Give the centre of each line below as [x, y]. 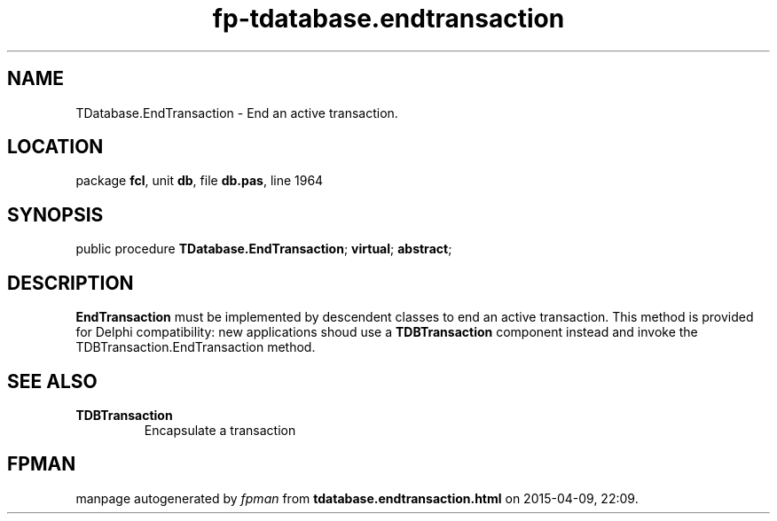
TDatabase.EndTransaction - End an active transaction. [237, 113]
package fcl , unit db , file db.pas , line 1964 [200, 181]
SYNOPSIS [55, 214]
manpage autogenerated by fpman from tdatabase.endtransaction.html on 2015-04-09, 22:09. [357, 498]
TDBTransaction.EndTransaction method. [196, 347]
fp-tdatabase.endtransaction [388, 19]
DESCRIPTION [71, 283]
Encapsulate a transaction [220, 430]
